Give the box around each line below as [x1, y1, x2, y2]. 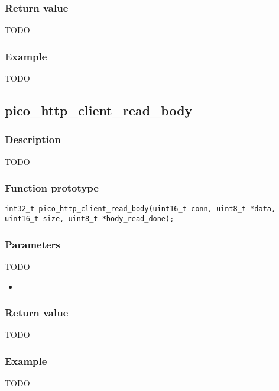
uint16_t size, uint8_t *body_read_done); [5, 215, 174, 224]
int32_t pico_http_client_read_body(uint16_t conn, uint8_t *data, [5, 205, 276, 214]
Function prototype [5, 180, 99, 195]
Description [5, 132, 61, 147]
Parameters [5, 237, 60, 251]
